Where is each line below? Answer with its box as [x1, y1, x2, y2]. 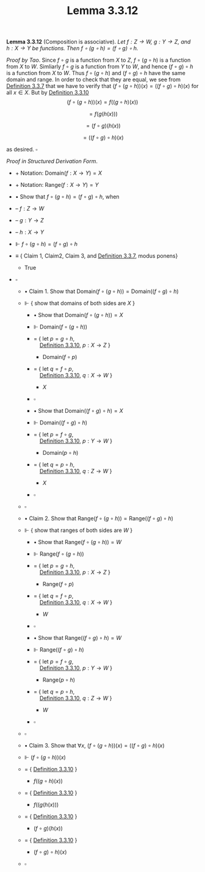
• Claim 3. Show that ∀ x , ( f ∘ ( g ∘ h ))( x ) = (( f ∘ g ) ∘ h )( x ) [24, 742, 165, 749]
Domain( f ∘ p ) [42, 354, 77, 361]
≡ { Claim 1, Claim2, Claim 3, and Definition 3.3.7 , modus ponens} [15, 252, 178, 260]
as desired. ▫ [6, 146, 38, 153]
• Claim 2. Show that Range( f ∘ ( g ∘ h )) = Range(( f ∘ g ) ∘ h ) [24, 515, 174, 522]
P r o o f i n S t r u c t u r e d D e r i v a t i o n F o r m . [6, 158, 98, 165]
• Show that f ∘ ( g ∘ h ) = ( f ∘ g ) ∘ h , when [15, 193, 120, 200]
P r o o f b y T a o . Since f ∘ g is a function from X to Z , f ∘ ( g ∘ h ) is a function [6, 56, 191, 64]
